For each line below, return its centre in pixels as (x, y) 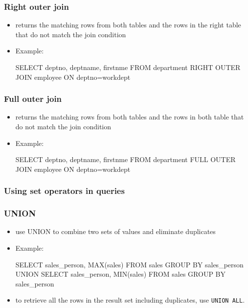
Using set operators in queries (64, 191)
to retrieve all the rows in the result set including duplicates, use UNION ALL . (130, 300)
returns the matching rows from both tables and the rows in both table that (130, 117)
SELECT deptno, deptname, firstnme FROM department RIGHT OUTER (128, 67)
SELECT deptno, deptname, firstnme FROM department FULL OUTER (125, 159)
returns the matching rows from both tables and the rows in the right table (128, 25)
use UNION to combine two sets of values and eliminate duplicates (115, 231)
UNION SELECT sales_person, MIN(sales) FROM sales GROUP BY (120, 274)
